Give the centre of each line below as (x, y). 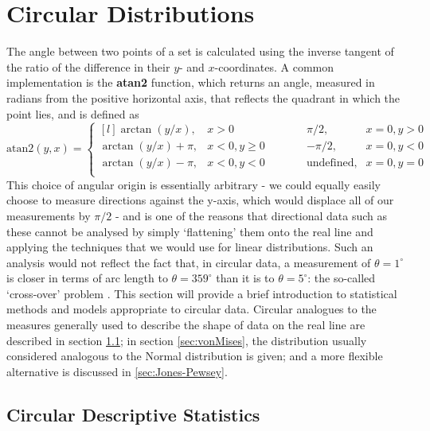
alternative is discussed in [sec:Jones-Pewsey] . (117, 371)
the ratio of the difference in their (88, 66)
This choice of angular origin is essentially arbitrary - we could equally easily (193, 184)
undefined (330, 163)
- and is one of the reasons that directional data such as (251, 215)
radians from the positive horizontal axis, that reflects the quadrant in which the (203, 97)
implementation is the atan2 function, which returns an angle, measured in (191, 82)
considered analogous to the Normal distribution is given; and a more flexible (195, 356)
